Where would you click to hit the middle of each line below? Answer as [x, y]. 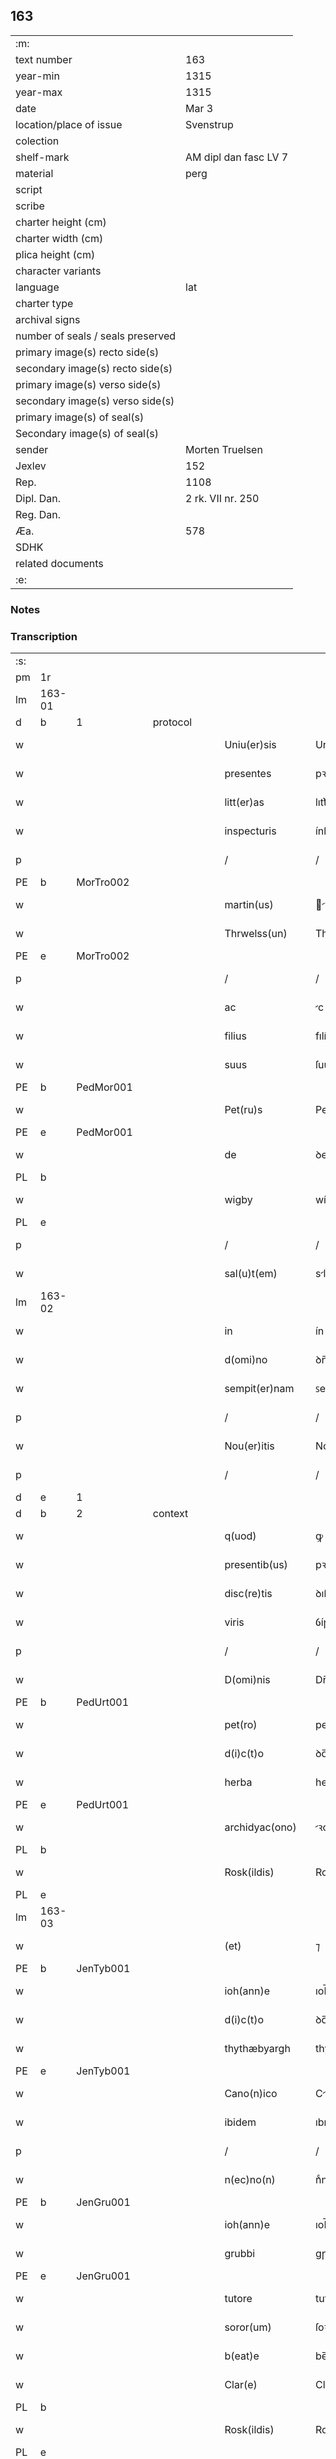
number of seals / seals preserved [96, 336]
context [170, 1514]
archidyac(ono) [260, 1827]
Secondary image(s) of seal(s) [87, 433]
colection [37, 141]
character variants [58, 271]
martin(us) [249, 905]
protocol [172, 722]
